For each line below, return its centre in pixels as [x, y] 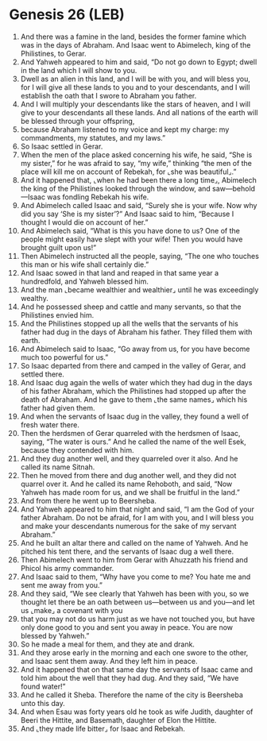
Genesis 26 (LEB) [67, 15]
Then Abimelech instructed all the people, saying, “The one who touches [139, 256]
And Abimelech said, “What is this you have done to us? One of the [130, 230]
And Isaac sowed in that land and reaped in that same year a [120, 272]
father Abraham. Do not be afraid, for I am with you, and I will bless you [137, 517]
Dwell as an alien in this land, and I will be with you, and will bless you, [135, 79]
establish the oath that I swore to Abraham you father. [108, 95]
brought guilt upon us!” [58, 247]
